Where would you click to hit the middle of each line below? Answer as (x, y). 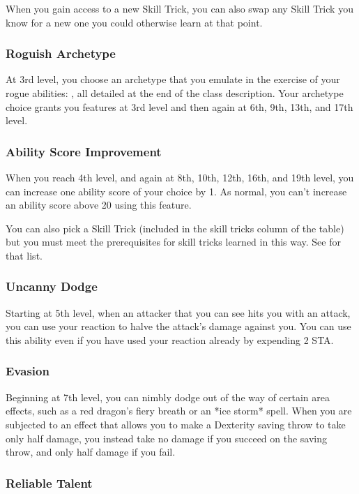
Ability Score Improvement (84, 151)
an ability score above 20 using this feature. (99, 205)
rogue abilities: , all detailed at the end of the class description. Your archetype (175, 93)
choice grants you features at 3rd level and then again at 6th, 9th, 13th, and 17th (179, 106)
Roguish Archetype (61, 53)
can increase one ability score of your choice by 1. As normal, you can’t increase (176, 191)
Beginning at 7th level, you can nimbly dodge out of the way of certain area (168, 397)
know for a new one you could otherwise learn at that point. (134, 22)
